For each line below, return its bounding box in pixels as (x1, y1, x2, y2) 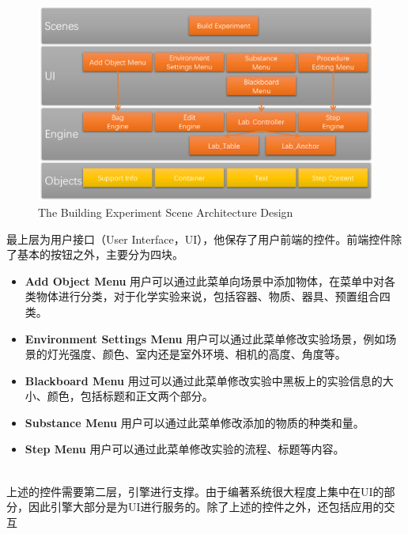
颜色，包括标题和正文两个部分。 (47, 388, 213, 404)
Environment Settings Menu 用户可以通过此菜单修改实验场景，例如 (25, 330, 386, 347)
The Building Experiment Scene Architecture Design (38, 203, 293, 220)
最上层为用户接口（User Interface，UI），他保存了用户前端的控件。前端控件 (6, 230, 391, 247)
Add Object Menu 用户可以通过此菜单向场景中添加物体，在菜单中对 (25, 272, 385, 289)
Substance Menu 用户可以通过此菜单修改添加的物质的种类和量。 (25, 414, 365, 430)
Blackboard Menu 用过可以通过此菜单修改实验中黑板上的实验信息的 (25, 372, 383, 388)
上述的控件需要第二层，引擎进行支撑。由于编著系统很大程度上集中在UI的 (6, 483, 384, 499)
